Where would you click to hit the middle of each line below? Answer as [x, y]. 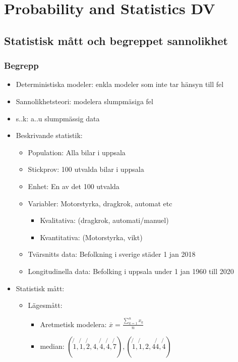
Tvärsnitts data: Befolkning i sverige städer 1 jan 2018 [112, 254]
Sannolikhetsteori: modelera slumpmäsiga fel [84, 101]
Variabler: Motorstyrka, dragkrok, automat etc [100, 203]
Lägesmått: [45, 305]
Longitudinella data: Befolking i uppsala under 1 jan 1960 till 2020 [131, 271]
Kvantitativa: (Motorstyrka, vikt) [91, 237]
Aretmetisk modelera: [73, 324]
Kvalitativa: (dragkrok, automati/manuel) [104, 220]
